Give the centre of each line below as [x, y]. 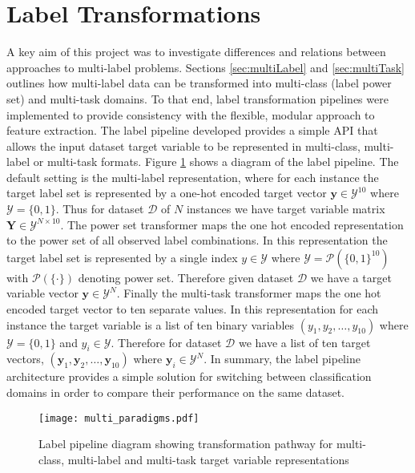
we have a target [351, 277]
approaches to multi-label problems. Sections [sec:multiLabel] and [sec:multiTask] [205, 67]
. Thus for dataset [100, 209]
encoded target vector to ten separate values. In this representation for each [193, 309]
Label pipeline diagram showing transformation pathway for [186, 444]
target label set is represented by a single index [122, 257]
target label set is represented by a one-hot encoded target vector [167, 193]
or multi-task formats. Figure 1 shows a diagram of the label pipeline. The [216, 162]
